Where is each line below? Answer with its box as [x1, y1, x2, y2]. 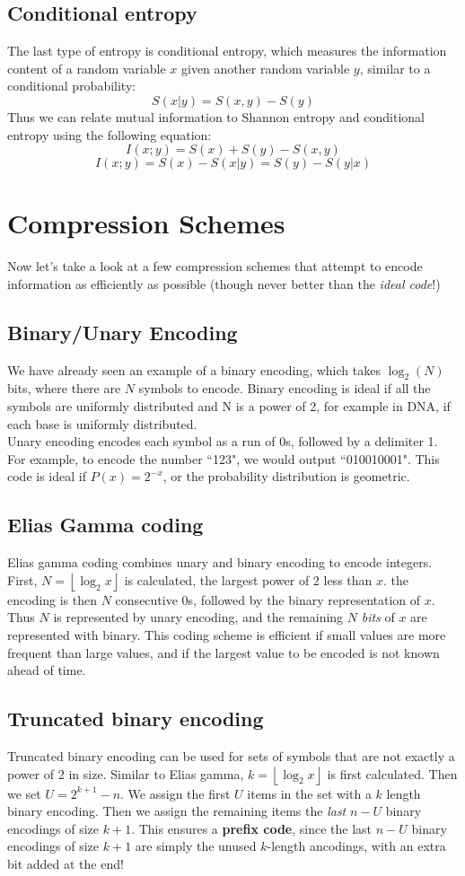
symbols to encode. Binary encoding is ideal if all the [138, 379, 431, 398]
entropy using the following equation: [7, 125, 212, 144]
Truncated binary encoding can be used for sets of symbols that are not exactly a [7, 747, 455, 766]
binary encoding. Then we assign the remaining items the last [7, 802, 347, 820]
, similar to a [359, 58, 431, 77]
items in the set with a [247, 784, 372, 802]
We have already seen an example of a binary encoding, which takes [7, 360, 381, 379]
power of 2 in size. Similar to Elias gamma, [7, 764, 244, 783]
